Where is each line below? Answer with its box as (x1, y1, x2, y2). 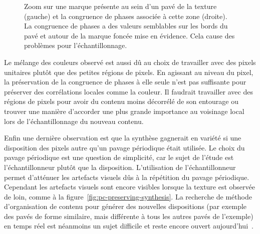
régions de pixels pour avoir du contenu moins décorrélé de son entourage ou (4, 96, 238, 106)
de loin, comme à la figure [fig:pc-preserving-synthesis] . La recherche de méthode (4, 191, 252, 201)
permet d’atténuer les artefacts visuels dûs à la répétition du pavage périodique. (4, 171, 249, 182)
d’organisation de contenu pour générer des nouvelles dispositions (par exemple (4, 201, 247, 211)
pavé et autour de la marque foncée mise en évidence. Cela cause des (24, 30, 235, 40)
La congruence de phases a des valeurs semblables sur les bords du (24, 20, 228, 31)
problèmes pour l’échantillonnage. (24, 40, 127, 50)
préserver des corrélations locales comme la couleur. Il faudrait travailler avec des (4, 86, 253, 96)
